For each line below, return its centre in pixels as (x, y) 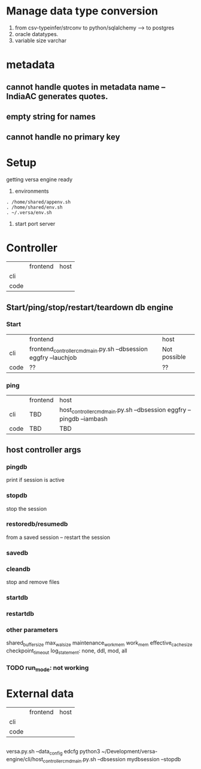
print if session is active (35, 480)
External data (40, 694)
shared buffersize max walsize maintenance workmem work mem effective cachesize (99, 643)
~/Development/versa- (130, 752)
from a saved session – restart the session (58, 537)
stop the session (27, 508)
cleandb (19, 569)
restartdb (20, 613)
